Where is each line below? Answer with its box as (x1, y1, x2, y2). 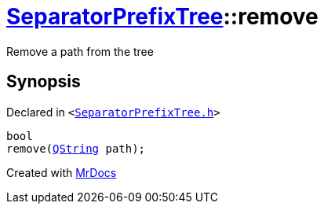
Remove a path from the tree (6, 44, 154, 58)
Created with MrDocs (6, 165, 117, 179)
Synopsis (6, 72, 81, 92)
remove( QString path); (6, 142, 146, 155)
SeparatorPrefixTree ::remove (6, 3, 319, 30)
